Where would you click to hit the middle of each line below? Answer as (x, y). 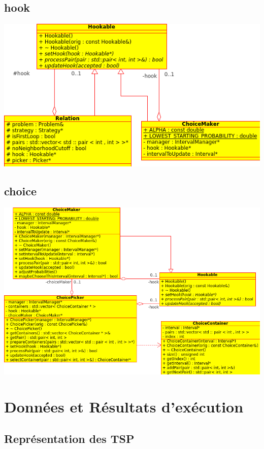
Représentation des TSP (69, 439)
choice (21, 191)
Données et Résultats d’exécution (124, 406)
